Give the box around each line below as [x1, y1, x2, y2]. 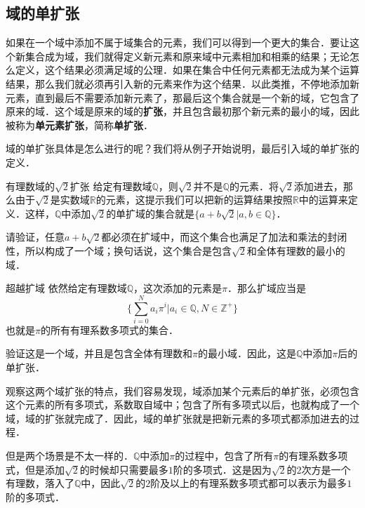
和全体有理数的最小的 [246, 243, 345, 258]
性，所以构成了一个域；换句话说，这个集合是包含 [6, 243, 232, 258]
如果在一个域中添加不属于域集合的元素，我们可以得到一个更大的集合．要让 [6, 35, 350, 50]
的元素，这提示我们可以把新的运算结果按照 [95, 192, 293, 207]
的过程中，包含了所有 [175, 448, 274, 462]
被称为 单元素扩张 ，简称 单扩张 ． [6, 117, 153, 132]
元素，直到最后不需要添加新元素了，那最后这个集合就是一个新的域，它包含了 [6, 90, 359, 105]
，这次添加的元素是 [133, 281, 223, 295]
